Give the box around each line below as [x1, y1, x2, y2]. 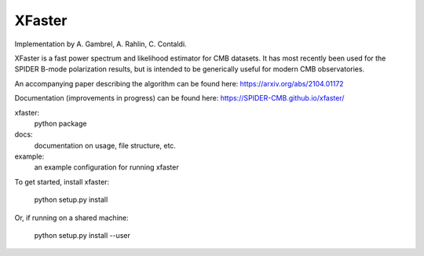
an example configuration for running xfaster [34, 163, 180, 172]
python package [34, 119, 87, 128]
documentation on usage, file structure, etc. [34, 141, 177, 150]
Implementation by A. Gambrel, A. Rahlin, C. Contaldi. [14, 39, 188, 49]
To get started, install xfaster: [14, 177, 110, 186]
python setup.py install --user [34, 231, 131, 240]
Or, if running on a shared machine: [14, 213, 129, 222]
